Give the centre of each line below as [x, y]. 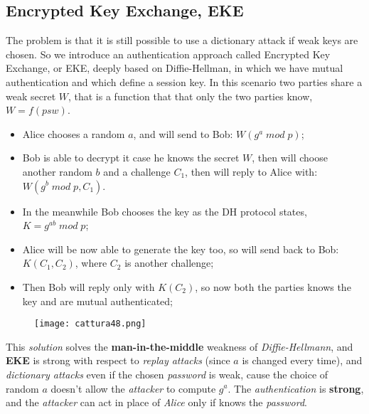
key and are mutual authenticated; [98, 301]
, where [91, 263]
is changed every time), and [302, 360]
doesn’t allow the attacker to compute [133, 388]
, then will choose [290, 158]
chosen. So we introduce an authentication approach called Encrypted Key [168, 54]
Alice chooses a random [74, 133]
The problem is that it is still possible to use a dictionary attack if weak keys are [182, 40]
